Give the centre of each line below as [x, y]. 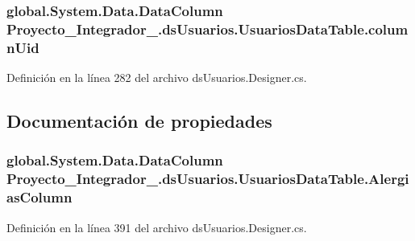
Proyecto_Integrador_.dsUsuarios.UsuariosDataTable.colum [207, 29]
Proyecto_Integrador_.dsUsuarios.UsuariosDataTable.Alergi [208, 179]
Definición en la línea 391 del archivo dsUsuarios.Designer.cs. [157, 227]
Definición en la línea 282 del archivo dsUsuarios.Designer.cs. [157, 78]
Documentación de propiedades [139, 121]
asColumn [39, 197]
